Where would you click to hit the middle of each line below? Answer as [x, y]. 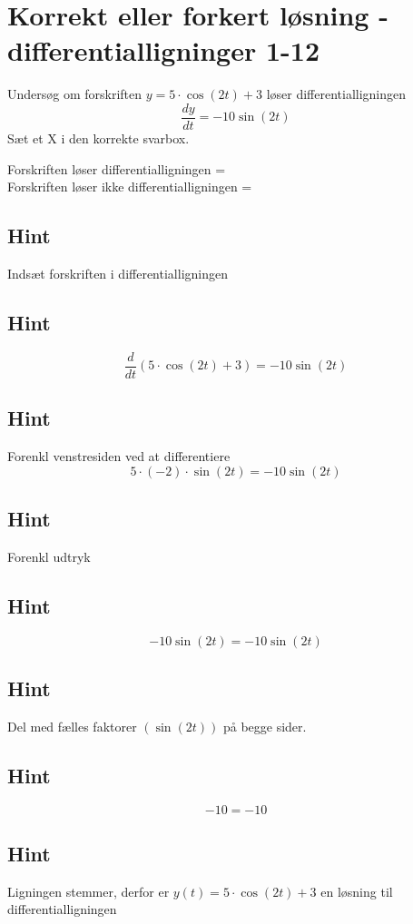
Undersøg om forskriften [75, 94]
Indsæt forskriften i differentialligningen [118, 273]
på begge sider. [265, 726]
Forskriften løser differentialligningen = [117, 168]
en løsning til [357, 891]
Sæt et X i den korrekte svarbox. [98, 138]
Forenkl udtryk [49, 556]
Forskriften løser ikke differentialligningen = [130, 187]
